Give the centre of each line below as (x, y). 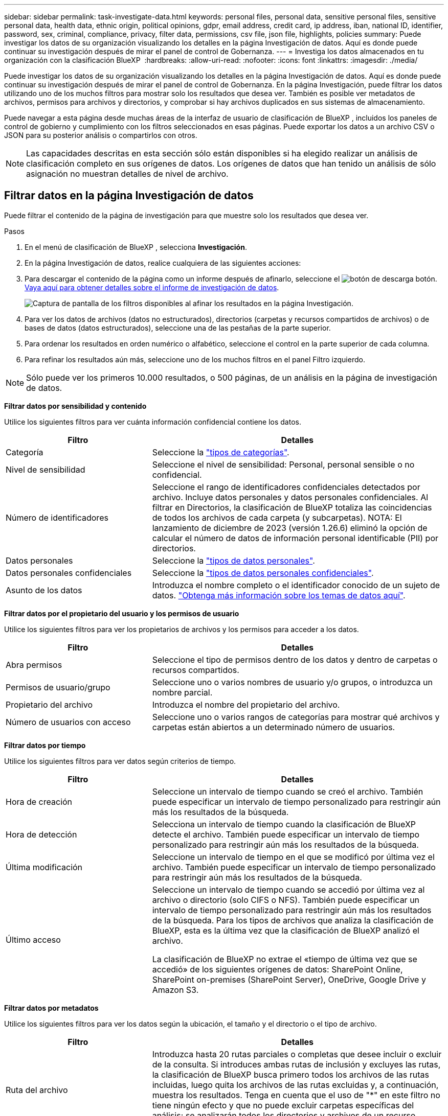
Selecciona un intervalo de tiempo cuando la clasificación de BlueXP (284, 824)
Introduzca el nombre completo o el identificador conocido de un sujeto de (296, 585)
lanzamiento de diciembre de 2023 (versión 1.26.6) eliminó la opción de (290, 528)
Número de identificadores (57, 517)
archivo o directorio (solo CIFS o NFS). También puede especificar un (286, 900)
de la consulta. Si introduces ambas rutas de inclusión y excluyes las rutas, (296, 1064)
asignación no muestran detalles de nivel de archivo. (127, 174)
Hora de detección (41, 834)
